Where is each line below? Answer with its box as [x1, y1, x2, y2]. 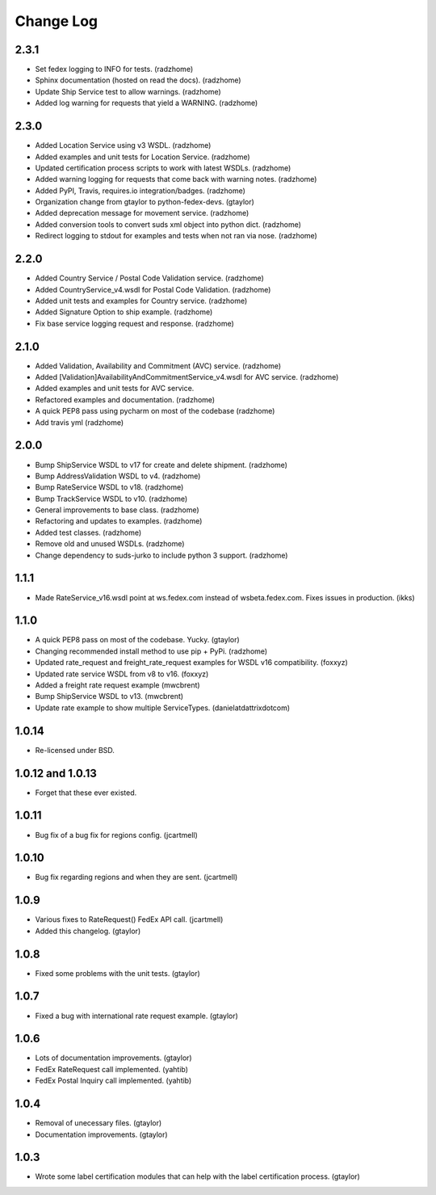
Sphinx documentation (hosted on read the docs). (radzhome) [35, 75, 241, 85]
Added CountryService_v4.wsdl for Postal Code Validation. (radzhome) [35, 284, 271, 294]
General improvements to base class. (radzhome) [35, 505, 199, 515]
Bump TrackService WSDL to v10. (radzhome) [35, 494, 188, 503]
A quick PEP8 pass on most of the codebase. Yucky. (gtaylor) [35, 635, 240, 645]
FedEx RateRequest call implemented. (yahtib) [35, 1064, 189, 1074]
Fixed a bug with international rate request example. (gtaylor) [35, 1011, 238, 1020]
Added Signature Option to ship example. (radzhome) [35, 307, 213, 317]
